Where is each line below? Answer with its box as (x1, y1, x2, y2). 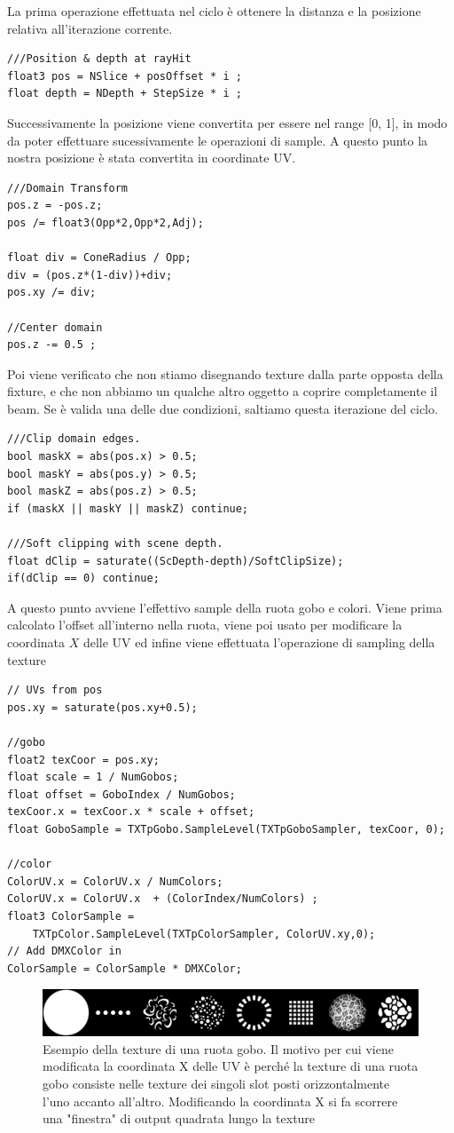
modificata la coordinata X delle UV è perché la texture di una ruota (43, 1057, 419, 1075)
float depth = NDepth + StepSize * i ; (7, 87, 242, 100)
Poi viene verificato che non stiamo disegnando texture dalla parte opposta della (7, 364, 443, 383)
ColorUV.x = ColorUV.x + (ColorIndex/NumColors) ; (7, 892, 318, 906)
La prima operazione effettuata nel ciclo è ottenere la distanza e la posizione (7, 2, 421, 20)
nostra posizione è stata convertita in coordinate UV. (7, 148, 296, 167)
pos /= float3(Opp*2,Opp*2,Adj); (7, 216, 204, 229)
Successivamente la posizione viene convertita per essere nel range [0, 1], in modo (7, 113, 448, 131)
